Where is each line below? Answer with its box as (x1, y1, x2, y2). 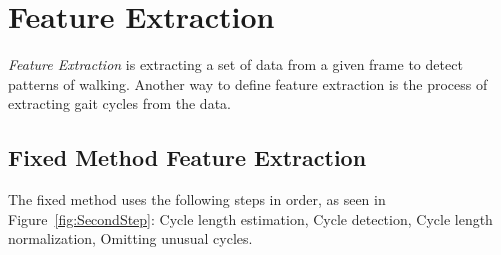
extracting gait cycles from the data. (8, 93, 231, 114)
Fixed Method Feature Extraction (8, 142, 367, 173)
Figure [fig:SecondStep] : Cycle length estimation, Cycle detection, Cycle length (8, 208, 493, 229)
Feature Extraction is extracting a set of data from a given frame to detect (8, 54, 463, 75)
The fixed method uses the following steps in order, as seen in (8, 189, 386, 210)
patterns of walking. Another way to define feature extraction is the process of (8, 73, 488, 94)
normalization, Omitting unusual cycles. (8, 228, 253, 249)
